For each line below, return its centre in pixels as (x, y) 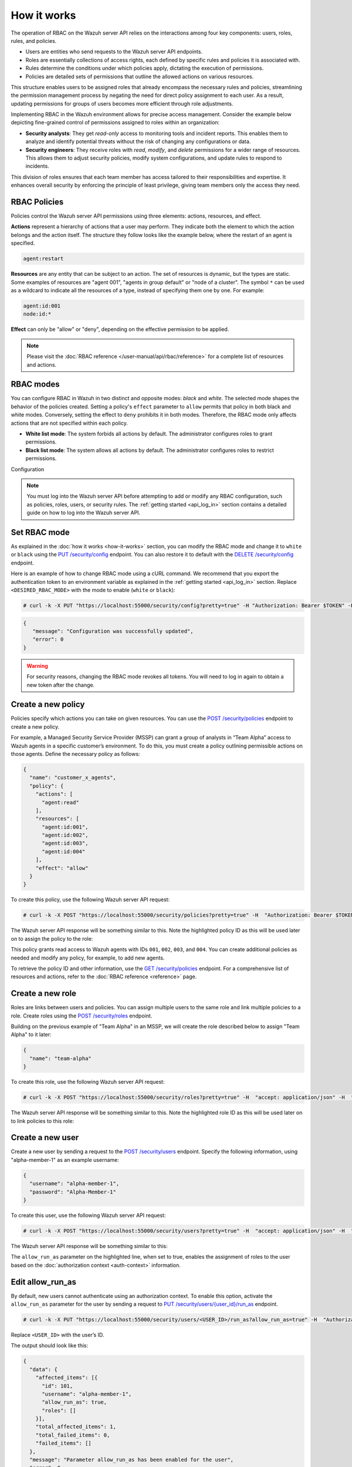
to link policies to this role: (43, 1121)
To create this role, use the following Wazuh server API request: (88, 1082)
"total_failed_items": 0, (73, 1435)
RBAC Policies (37, 202)
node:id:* (37, 314)
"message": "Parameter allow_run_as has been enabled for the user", (132, 1460)
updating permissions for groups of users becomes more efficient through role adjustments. (122, 103)
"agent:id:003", (65, 843)
